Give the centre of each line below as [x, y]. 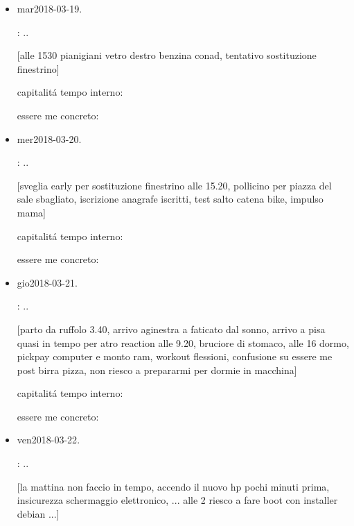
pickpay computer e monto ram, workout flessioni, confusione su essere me [175, 356]
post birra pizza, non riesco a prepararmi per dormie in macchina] [157, 370]
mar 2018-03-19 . [50, 8]
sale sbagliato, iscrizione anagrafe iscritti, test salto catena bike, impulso [170, 199]
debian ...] [38, 513]
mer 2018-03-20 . [49, 138]
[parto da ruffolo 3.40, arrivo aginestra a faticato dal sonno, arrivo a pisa [171, 329]
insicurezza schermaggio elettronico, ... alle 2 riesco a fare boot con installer [177, 500]
